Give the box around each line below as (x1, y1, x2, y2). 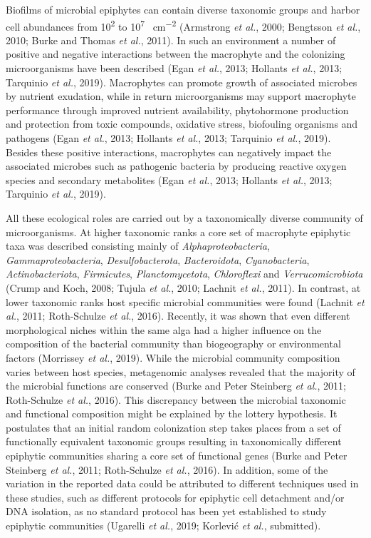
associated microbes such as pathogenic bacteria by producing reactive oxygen (6, 158, 347, 173)
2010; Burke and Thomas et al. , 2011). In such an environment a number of (6, 32, 336, 47)
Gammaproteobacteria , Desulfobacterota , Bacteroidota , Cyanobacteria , (6, 252, 310, 267)
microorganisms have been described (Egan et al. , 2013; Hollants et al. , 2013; (6, 61, 343, 76)
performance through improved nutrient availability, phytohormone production (6, 102, 349, 117)
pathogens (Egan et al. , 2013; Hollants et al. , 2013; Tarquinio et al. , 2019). (6, 131, 331, 145)
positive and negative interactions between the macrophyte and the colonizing (6, 46, 345, 61)
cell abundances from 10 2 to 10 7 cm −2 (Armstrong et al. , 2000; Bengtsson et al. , (6, 16, 361, 34)
